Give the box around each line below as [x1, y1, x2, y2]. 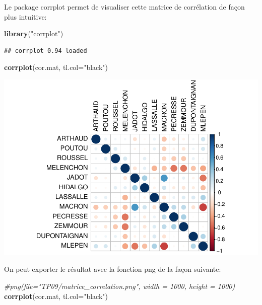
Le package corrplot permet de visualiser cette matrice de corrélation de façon [4, 2, 245, 12]
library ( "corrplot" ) [4, 28, 63, 39]
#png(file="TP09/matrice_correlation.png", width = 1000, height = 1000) [4, 281, 235, 291]
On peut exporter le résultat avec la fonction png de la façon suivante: [4, 264, 221, 274]
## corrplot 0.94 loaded [4, 47, 87, 54]
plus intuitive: [4, 11, 47, 22]
